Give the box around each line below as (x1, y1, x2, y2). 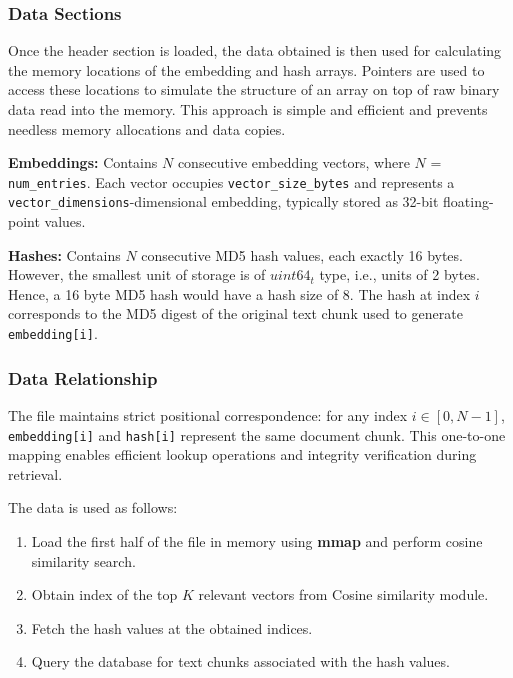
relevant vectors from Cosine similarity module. (198, 584, 489, 605)
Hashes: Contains (8, 244, 121, 265)
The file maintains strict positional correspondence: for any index (8, 404, 408, 425)
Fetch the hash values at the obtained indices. (31, 617, 313, 638)
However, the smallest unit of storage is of (8, 264, 266, 285)
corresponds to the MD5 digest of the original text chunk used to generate (8, 303, 463, 324)
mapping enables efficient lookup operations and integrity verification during (8, 444, 477, 465)
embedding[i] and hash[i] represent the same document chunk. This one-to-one (8, 424, 506, 445)
